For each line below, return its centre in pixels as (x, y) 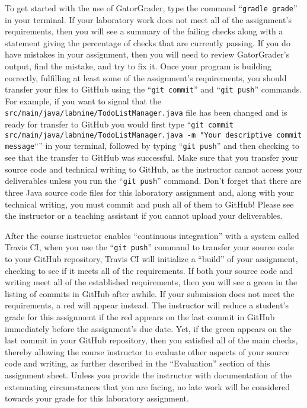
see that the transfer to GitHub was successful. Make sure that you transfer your (151, 157)
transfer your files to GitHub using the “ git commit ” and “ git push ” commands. (153, 89)
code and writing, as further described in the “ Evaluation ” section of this (137, 363)
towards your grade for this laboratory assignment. (97, 398)
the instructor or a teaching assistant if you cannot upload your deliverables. (144, 216)
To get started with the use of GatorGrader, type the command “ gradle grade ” (151, 8)
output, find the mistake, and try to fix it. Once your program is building (138, 66)
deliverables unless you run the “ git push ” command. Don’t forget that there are (153, 181)
